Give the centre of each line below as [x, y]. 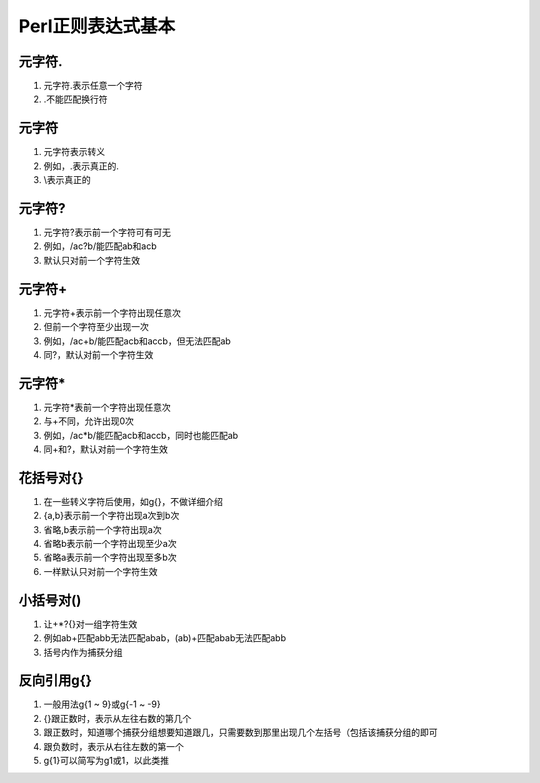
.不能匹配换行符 [76, 99]
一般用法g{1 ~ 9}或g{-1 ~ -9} [102, 704]
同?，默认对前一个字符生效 [98, 354]
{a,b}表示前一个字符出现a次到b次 [111, 516]
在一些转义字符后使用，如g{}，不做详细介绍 [133, 501]
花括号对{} [51, 477]
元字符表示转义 [74, 152]
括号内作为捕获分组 [83, 652]
